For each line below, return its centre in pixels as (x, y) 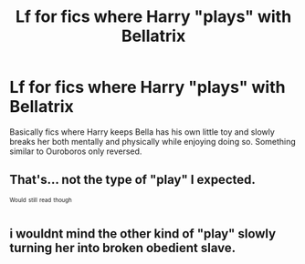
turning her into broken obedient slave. (123, 248)
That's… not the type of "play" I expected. (132, 180)
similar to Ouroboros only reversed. (76, 151)
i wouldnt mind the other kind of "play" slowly (143, 234)
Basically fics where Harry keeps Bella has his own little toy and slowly (142, 132)
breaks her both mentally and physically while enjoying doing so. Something (153, 141)
